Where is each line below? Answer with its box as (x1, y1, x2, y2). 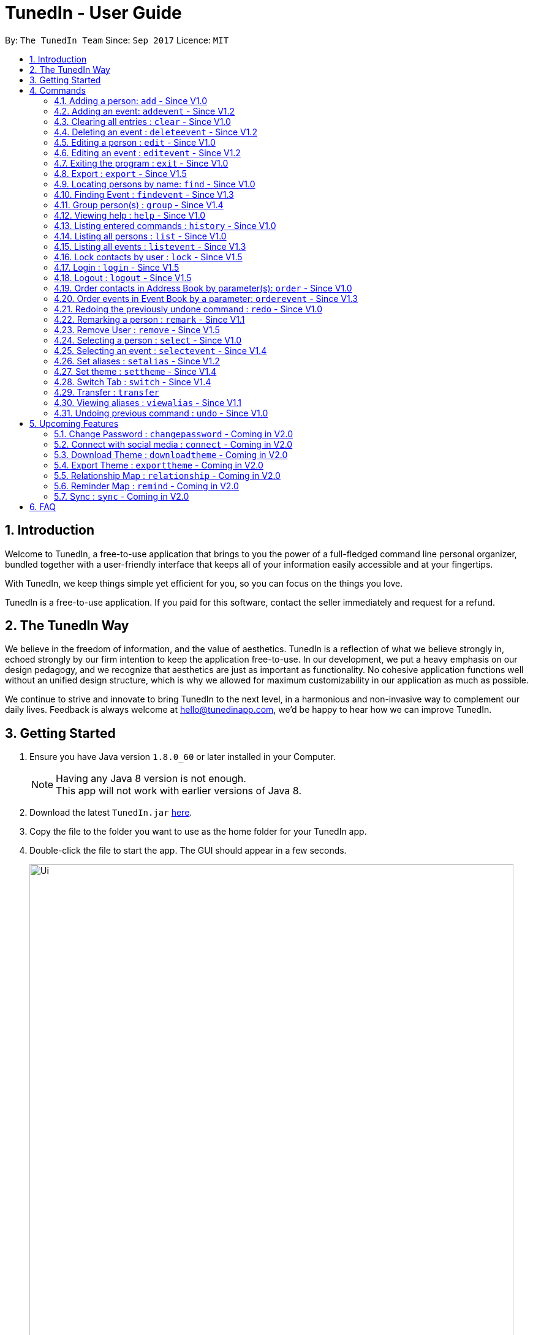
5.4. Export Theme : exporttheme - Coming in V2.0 (54, 459, 263, 470)
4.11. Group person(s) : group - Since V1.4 (54, 199, 224, 210)
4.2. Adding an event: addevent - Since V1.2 (54, 105, 235, 116)
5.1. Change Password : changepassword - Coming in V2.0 (54, 428, 293, 439)
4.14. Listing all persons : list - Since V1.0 (54, 230, 227, 241)
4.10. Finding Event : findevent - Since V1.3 (54, 189, 234, 200)
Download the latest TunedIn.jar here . (29, 807, 192, 818)
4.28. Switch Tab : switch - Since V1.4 (54, 376, 211, 387)
